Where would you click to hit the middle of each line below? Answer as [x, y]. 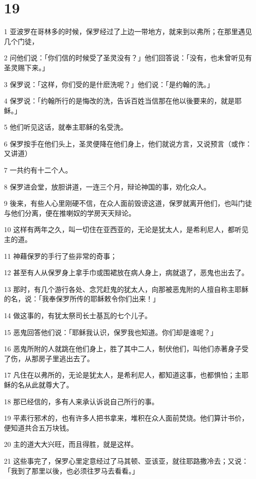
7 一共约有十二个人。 [38, 170]
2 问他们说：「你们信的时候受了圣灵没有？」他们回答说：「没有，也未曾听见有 [128, 58]
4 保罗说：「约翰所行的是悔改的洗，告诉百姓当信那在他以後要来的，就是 [119, 101]
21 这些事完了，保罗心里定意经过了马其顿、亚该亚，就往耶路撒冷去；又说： [126, 460]
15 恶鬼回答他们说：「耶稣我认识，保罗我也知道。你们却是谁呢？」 [111, 332]
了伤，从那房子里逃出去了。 [49, 358]
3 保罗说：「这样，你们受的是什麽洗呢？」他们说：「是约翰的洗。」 [109, 84]
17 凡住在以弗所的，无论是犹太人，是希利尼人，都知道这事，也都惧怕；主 [123, 375]
